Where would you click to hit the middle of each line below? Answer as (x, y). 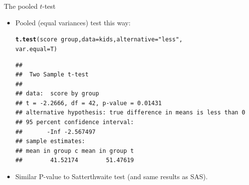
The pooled (21, 6)
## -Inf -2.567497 (55, 132)
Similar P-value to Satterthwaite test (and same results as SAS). (111, 176)
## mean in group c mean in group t (75, 151)
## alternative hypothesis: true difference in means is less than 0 (130, 113)
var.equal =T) (36, 49)
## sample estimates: (50, 141)
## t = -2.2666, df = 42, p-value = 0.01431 (89, 103)
